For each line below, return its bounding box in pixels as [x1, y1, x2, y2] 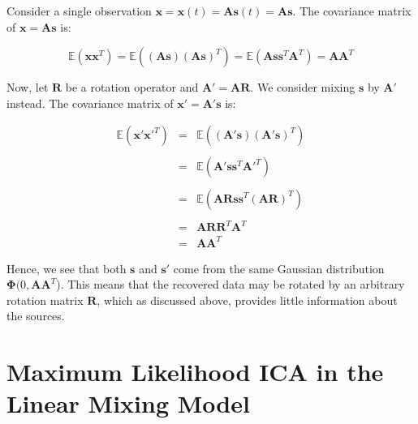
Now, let [6, 79, 49, 96]
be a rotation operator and [65, 79, 199, 96]
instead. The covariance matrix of [6, 94, 174, 111]
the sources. [6, 307, 65, 324]
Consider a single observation [6, 2, 152, 19]
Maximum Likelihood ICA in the [6, 355, 384, 388]
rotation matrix [6, 291, 84, 308]
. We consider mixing [250, 79, 356, 96]
